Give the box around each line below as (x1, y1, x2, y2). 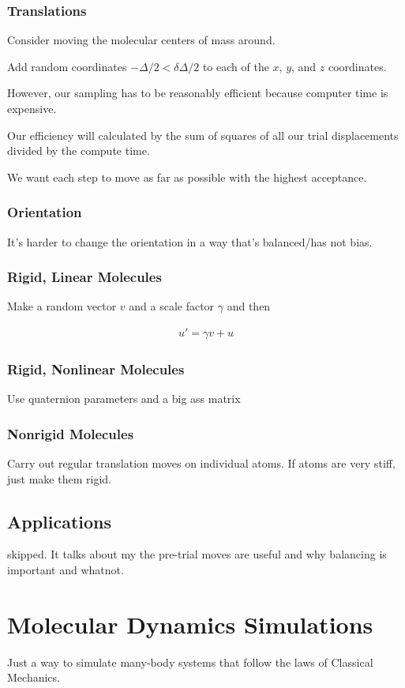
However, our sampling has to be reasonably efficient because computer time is (7, 85, 388, 101)
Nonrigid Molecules (7, 423, 134, 443)
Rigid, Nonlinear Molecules (7, 359, 185, 378)
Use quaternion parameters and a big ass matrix (7, 390, 241, 407)
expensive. (7, 100, 57, 116)
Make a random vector (7, 298, 117, 314)
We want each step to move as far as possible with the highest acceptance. (7, 168, 367, 185)
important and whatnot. (7, 562, 124, 578)
